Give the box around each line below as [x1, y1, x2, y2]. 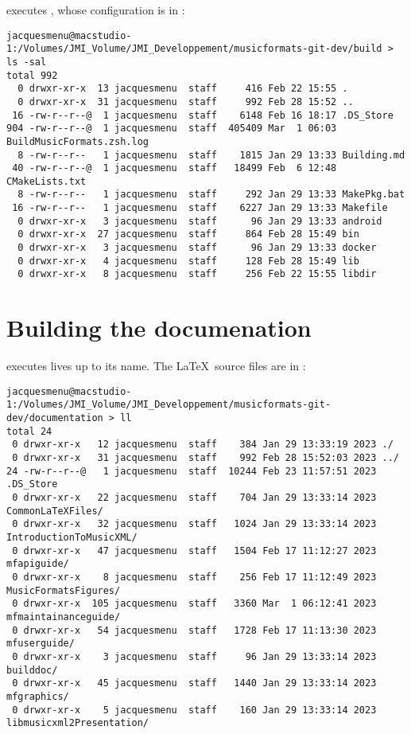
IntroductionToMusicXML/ [6, 532, 138, 543]
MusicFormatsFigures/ [6, 584, 121, 596]
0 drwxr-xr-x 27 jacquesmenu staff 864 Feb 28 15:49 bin [17, 228, 359, 240]
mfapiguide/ [6, 558, 69, 570]
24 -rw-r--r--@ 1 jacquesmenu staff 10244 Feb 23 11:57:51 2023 [6, 465, 377, 477]
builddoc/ [6, 664, 58, 676]
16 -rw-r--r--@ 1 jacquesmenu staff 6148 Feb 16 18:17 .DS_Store [12, 109, 394, 121]
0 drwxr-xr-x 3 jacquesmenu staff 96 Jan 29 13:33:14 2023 [12, 650, 377, 662]
